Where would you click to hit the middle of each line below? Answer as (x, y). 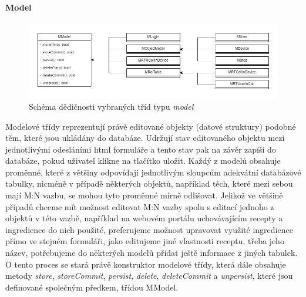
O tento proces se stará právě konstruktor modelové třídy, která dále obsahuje (146, 264)
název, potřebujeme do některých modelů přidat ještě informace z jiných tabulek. (152, 253)
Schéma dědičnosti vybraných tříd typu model (111, 106)
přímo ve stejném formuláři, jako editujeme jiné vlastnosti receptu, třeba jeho (145, 241)
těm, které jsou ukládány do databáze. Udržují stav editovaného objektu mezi (145, 138)
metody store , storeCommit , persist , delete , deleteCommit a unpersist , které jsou (149, 276)
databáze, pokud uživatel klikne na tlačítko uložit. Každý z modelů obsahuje (143, 161)
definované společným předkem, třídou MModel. (92, 287)
